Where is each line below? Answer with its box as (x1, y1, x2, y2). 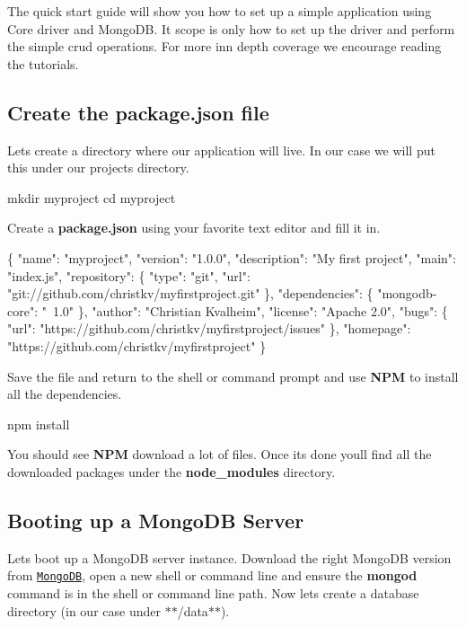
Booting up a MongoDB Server (7, 506, 304, 534)
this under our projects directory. (7, 158, 189, 177)
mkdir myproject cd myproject (7, 188, 176, 207)
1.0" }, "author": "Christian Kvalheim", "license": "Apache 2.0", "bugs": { (52, 301, 448, 320)
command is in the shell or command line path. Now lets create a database (7, 583, 419, 602)
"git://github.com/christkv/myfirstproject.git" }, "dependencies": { (7, 284, 374, 303)
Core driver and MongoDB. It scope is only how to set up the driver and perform (7, 19, 455, 38)
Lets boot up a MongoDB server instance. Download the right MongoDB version (7, 548, 452, 567)
